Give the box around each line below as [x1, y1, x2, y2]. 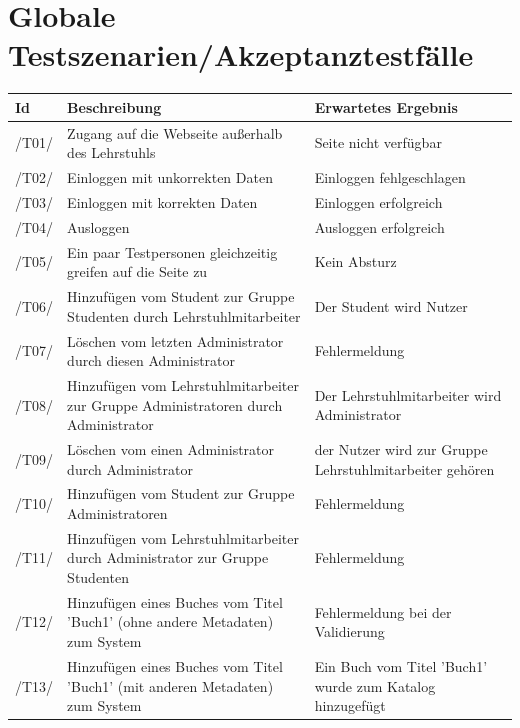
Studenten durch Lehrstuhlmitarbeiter [67, 305, 301, 326]
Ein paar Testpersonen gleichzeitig [67, 241, 278, 262]
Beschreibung [67, 96, 162, 117]
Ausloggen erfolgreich [314, 216, 445, 237]
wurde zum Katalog [314, 675, 436, 696]
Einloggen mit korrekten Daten [67, 191, 258, 212]
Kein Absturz [314, 251, 397, 272]
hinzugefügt [314, 695, 386, 716]
